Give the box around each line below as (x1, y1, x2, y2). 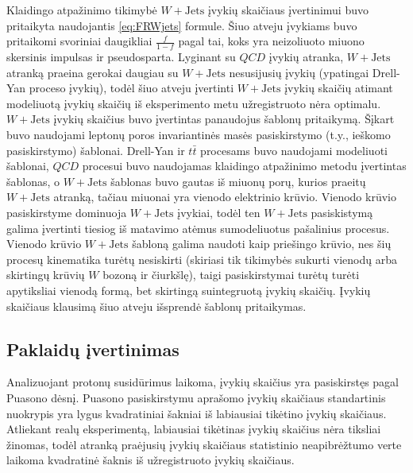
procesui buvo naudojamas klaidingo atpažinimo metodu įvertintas (82, 157, 407, 174)
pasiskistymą (311, 204, 373, 220)
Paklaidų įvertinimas (6, 336, 179, 361)
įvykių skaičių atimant (284, 79, 393, 96)
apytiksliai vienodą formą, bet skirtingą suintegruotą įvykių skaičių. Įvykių (6, 281, 371, 298)
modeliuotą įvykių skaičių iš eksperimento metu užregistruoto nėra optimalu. (6, 95, 381, 111)
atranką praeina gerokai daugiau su (6, 64, 179, 80)
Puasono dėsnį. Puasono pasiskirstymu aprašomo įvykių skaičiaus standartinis (6, 389, 386, 405)
